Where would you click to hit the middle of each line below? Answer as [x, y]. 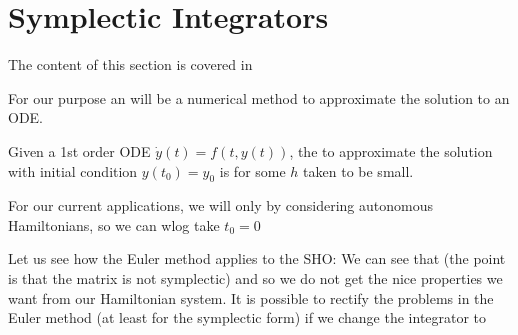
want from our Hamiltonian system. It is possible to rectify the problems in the [251, 297]
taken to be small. [358, 170]
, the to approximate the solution [391, 150]
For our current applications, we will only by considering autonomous [220, 205]
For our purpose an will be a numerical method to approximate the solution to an [259, 97]
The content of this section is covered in [130, 64]
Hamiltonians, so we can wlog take [114, 224]
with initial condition [73, 170]
